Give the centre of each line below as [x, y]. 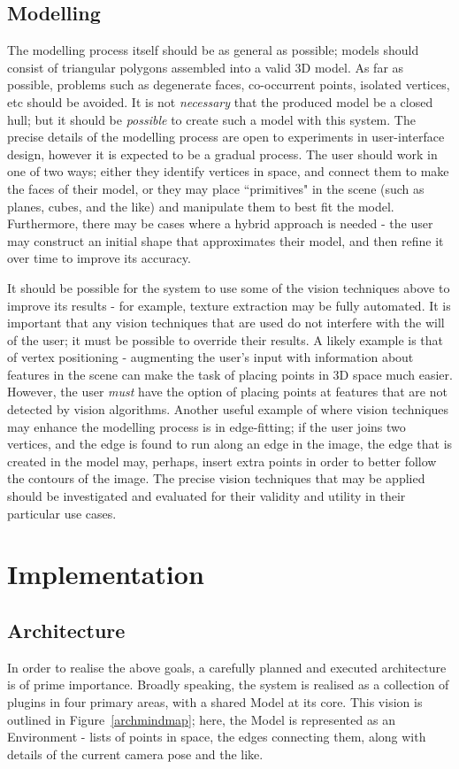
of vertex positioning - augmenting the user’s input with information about [210, 357]
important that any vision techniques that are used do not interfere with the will [226, 323]
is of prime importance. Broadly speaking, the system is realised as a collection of [228, 684]
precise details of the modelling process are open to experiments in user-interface [226, 137]
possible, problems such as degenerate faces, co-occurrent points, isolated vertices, [229, 85]
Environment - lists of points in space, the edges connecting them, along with [217, 737]
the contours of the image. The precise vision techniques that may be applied [216, 478]
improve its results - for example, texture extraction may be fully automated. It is [229, 305]
